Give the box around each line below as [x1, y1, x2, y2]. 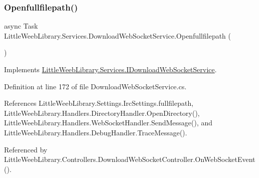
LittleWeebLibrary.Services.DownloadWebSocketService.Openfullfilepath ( [4, 30, 231, 41]
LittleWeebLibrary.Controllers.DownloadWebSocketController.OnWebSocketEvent [4, 154, 255, 164]
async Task [4, 21, 38, 31]
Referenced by [4, 144, 48, 154]
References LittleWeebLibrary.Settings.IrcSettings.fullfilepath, [4, 98, 194, 108]
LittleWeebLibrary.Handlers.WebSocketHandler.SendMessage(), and [4, 117, 213, 128]
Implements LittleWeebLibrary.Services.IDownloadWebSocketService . [4, 64, 217, 74]
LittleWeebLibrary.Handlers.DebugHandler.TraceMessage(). [4, 127, 187, 137]
